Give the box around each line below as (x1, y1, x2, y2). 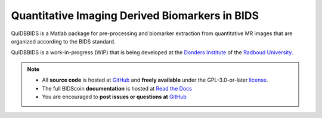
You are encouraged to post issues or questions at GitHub (42, 93, 187, 100)
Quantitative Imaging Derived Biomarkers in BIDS (11, 9, 259, 22)
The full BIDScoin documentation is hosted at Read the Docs (42, 85, 192, 92)
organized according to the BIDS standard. (11, 38, 116, 45)
